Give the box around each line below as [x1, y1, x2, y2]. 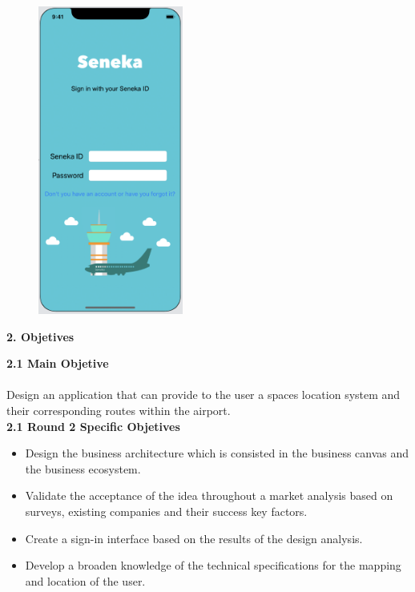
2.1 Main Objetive [6, 355, 109, 372]
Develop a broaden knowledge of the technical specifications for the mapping [25, 557, 401, 574]
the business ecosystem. [25, 460, 141, 477]
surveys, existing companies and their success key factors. [25, 502, 308, 519]
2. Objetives [6, 328, 75, 344]
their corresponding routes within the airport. [6, 401, 231, 418]
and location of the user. [25, 572, 146, 589]
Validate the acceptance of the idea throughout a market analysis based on [25, 487, 393, 504]
